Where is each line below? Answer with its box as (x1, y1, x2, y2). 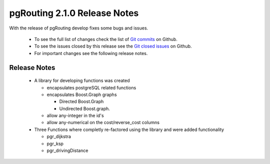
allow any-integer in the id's (46, 112, 104, 118)
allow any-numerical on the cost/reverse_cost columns (46, 119, 160, 125)
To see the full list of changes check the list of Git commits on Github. (34, 36, 177, 42)
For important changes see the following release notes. (34, 50, 148, 56)
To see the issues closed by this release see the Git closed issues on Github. (34, 43, 192, 49)
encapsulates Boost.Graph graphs (46, 91, 117, 97)
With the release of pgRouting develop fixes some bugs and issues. (9, 25, 148, 31)
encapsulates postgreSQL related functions (46, 84, 136, 90)
